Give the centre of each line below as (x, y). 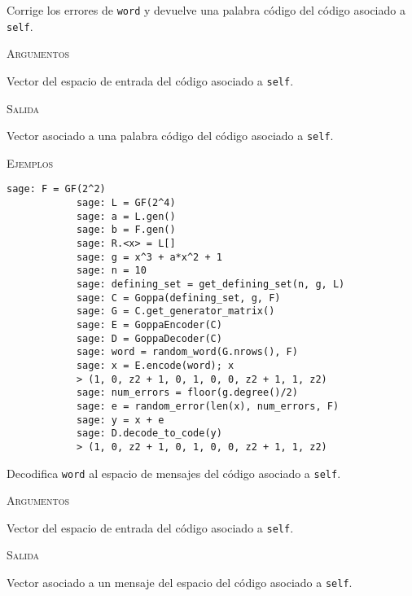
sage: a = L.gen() (126, 216)
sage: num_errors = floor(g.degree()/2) (187, 393)
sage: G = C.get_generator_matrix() (175, 311)
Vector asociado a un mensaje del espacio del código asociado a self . (180, 583)
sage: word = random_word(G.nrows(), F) (187, 352)
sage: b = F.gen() (126, 230)
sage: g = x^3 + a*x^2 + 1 (149, 257)
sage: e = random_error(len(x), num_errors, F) (208, 406)
